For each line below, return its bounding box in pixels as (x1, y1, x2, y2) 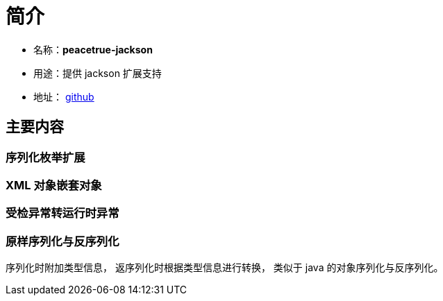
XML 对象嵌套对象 (6, 178, 102, 192)
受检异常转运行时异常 (6, 206, 119, 221)
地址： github (33, 90, 94, 103)
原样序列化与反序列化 (6, 234, 119, 248)
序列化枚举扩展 (6, 150, 85, 164)
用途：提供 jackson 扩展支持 (33, 67, 162, 79)
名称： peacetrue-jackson (33, 43, 153, 55)
